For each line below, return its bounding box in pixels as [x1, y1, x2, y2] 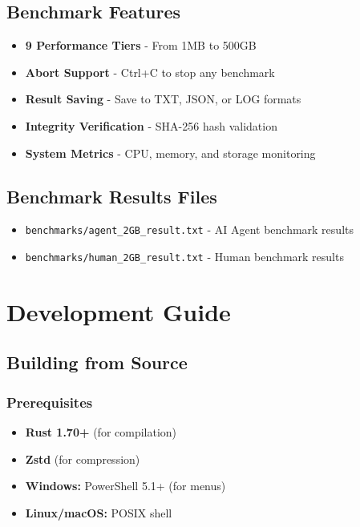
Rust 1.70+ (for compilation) [25, 424, 177, 441]
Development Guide [6, 295, 231, 328]
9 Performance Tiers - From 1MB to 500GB [25, 37, 257, 54]
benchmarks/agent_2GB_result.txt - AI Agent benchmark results [25, 221, 354, 238]
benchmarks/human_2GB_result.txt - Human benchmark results [25, 248, 344, 265]
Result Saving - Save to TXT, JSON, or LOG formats [25, 91, 301, 107]
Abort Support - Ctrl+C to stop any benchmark [25, 63, 275, 80]
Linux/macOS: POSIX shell [25, 504, 172, 521]
